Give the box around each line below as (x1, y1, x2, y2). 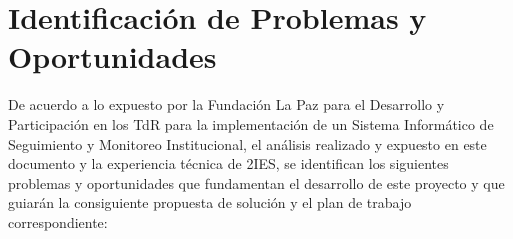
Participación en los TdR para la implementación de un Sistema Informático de (8, 113, 494, 134)
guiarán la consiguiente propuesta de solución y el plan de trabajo (8, 192, 412, 213)
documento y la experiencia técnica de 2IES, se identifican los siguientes (8, 153, 449, 174)
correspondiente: (8, 211, 108, 232)
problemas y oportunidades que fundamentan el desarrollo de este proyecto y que (8, 172, 505, 193)
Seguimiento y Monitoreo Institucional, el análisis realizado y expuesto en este (8, 133, 487, 154)
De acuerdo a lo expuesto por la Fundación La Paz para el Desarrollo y (8, 94, 445, 115)
